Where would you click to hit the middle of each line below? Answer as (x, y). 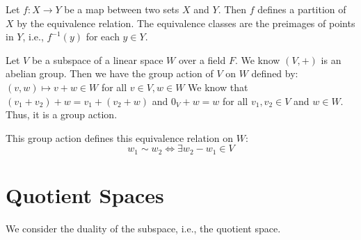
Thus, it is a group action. (62, 114)
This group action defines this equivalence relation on (119, 137)
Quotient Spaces (85, 194)
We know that (218, 87)
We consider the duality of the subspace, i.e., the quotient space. (143, 228)
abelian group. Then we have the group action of (110, 73)
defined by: (275, 73)
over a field (202, 59)
